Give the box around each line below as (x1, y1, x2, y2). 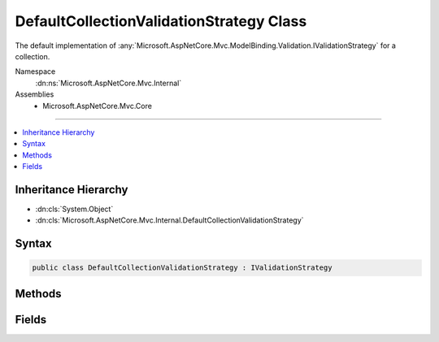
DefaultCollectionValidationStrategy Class (15, 12, 307, 30)
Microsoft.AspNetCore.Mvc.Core (42, 101, 152, 110)
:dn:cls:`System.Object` (35, 204, 114, 214)
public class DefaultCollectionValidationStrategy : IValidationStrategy (32, 263, 333, 272)
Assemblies (15, 89, 54, 99)
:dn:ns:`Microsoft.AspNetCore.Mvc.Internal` (35, 78, 182, 88)
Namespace (15, 67, 56, 76)
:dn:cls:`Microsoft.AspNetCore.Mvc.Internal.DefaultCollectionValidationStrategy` (35, 215, 304, 225)
